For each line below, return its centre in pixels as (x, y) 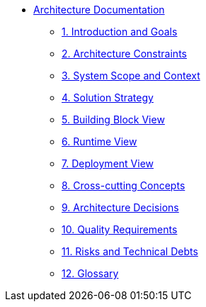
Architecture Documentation (99, 10)
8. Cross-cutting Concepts (124, 185)
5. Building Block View (113, 119)
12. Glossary (90, 273)
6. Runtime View (99, 141)
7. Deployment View (108, 163)
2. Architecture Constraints (124, 54)
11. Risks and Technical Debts (130, 251)
